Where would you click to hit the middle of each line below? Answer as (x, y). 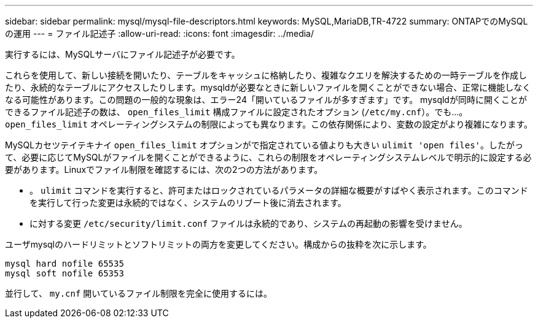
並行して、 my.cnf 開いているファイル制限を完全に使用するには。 (138, 293)
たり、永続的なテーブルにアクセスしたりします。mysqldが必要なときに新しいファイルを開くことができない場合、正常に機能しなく (268, 87)
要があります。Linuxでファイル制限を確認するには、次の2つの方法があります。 (164, 169)
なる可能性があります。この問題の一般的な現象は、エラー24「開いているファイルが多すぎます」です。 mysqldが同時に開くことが (266, 100)
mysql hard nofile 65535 (64, 264)
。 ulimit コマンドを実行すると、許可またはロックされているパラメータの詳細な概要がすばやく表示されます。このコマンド (279, 190)
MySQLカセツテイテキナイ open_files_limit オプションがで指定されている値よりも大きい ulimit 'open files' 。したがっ (264, 145)
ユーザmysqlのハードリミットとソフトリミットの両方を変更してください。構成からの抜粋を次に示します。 (218, 244)
